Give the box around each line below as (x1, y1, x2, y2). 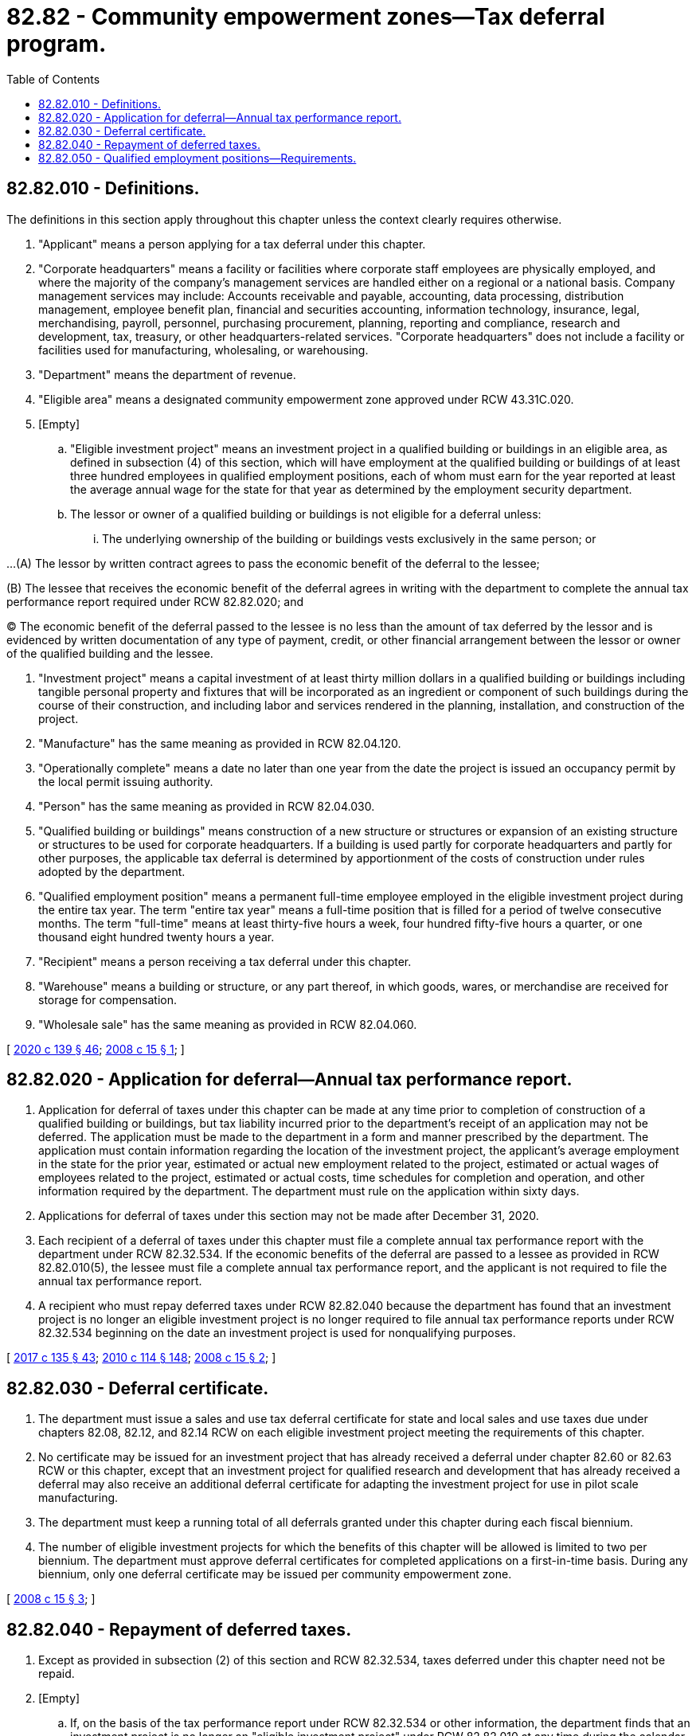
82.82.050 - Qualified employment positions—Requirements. (38, 151, 357, 165)
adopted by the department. (38, 864, 186, 878)
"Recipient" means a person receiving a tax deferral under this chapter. (38, 954, 412, 968)
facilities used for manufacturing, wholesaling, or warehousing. (38, 342, 369, 357)
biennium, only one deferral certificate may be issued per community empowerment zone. (38, 1567, 512, 1582)
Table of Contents (6, 72, 100, 86)
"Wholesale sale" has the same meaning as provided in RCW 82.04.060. (38, 1017, 417, 1031)
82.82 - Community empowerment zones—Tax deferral (6, 3, 605, 30)
